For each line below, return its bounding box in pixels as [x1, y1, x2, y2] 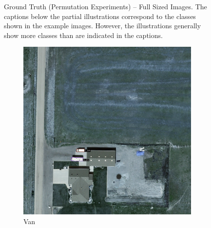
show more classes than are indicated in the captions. [4, 30, 163, 40]
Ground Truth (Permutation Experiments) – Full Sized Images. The [4, 1, 207, 11]
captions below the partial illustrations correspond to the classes [4, 11, 196, 21]
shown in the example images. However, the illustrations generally [4, 20, 201, 31]
